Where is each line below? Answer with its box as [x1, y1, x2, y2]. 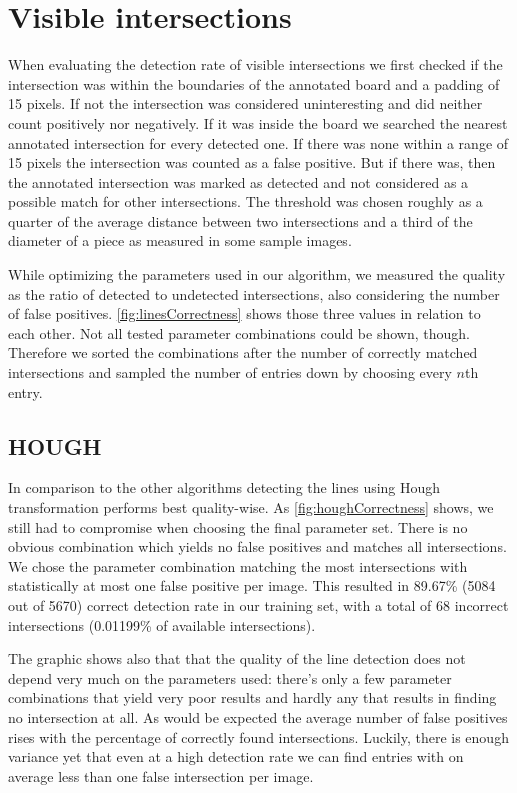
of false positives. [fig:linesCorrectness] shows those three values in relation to [8, 303, 481, 324]
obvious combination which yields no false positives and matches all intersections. [8, 536, 507, 557]
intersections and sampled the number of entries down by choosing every [8, 362, 452, 383]
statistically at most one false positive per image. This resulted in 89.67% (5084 [8, 575, 496, 596]
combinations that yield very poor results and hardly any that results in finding [8, 687, 497, 708]
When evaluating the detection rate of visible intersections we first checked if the [8, 54, 503, 75]
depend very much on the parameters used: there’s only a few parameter [8, 667, 452, 688]
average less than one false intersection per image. [8, 765, 314, 786]
